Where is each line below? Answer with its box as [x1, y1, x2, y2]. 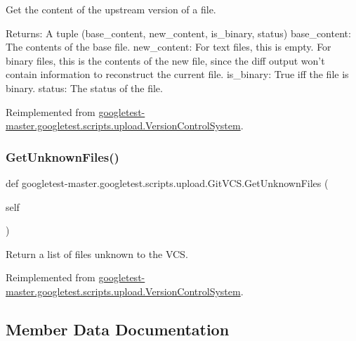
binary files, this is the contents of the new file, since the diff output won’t [6, 53, 325, 67]
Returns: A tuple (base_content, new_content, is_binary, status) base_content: [6, 25, 351, 40]
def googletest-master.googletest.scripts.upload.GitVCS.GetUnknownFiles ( [6, 175, 329, 190]
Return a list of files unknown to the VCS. [6, 246, 188, 261]
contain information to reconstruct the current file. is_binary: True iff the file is [6, 67, 349, 82]
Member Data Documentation [6, 318, 230, 340]
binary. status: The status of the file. [6, 80, 163, 95]
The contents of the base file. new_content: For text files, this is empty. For [6, 39, 331, 54]
